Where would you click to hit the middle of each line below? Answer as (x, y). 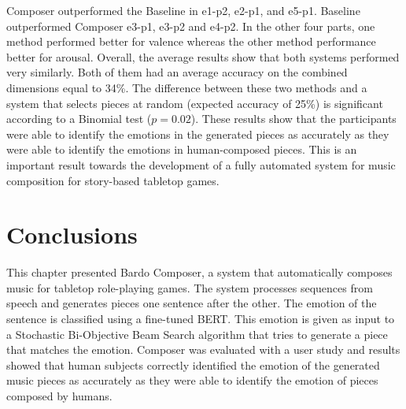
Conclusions (72, 234)
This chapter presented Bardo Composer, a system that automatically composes (199, 272)
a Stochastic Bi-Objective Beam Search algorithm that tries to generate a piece (197, 334)
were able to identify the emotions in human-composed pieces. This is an (182, 149)
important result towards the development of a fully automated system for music (201, 164)
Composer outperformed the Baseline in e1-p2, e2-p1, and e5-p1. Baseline (183, 10)
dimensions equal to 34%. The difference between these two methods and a (187, 87)
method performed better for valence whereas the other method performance (191, 41)
